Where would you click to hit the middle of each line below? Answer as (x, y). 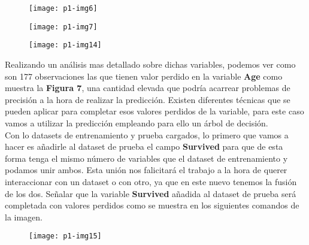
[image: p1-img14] (65, 45)
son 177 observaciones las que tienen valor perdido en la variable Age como (144, 76)
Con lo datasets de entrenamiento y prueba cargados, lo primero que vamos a (147, 134)
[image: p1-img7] (63, 27)
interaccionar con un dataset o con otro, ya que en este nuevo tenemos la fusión (151, 181)
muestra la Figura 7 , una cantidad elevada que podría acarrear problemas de (148, 88)
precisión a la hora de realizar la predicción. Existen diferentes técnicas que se (148, 99)
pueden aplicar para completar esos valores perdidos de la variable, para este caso (154, 111)
